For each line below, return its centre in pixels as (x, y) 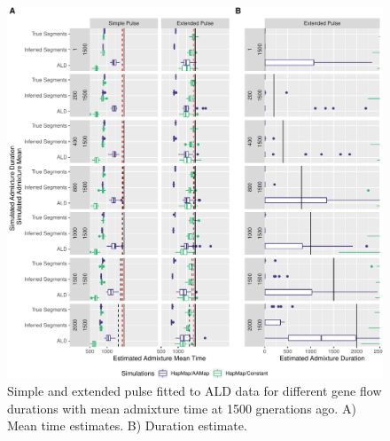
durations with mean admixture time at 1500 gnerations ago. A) (182, 408)
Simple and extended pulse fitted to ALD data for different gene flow (195, 391)
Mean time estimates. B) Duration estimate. (127, 425)
